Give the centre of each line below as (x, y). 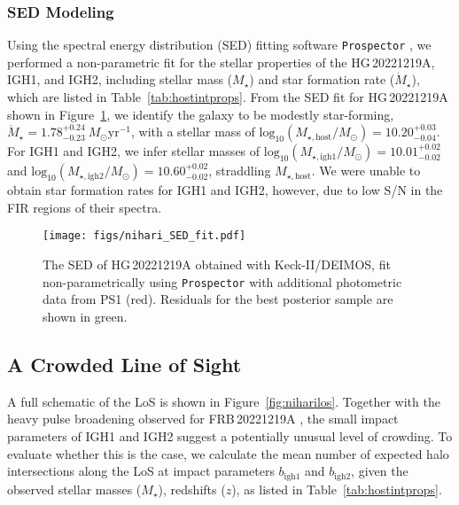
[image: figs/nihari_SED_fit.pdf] (144, 236)
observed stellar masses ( (74, 489)
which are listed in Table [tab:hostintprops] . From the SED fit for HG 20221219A (228, 97)
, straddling (240, 171)
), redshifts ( (192, 489)
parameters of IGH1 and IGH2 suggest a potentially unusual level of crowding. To (230, 435)
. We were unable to (366, 171)
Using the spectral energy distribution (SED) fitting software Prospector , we (219, 45)
